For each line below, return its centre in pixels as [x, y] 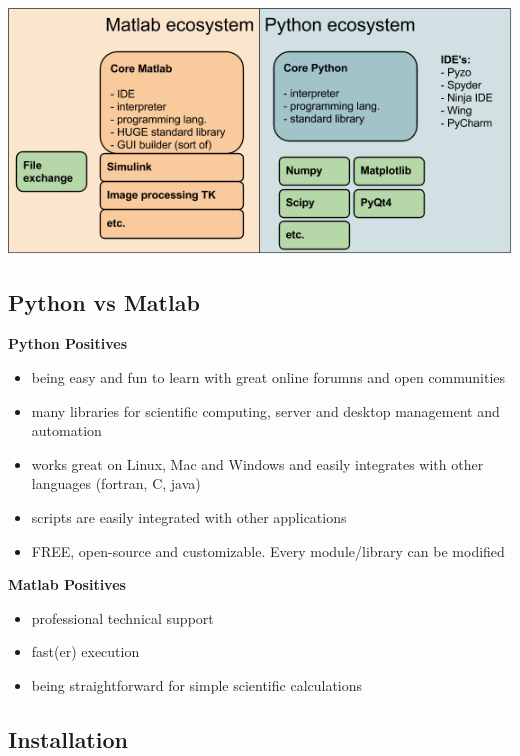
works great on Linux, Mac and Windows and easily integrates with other [257, 463]
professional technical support [122, 617]
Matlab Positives [67, 584]
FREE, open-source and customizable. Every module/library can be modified [268, 550]
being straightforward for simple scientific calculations [197, 685]
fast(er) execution [85, 651]
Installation [68, 739]
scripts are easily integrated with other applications [189, 517]
